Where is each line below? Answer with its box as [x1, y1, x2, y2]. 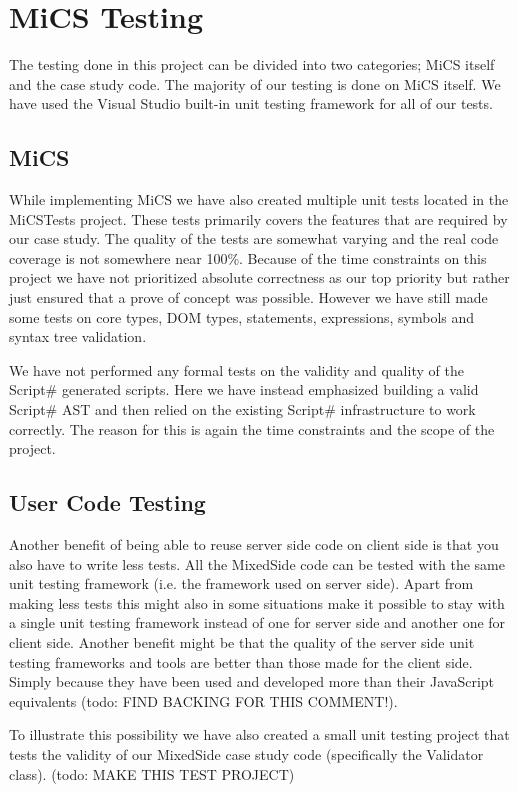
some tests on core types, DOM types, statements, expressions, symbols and [9, 306, 475, 327]
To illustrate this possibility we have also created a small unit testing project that [9, 724, 510, 745]
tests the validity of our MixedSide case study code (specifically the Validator [9, 743, 484, 764]
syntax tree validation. [9, 326, 147, 347]
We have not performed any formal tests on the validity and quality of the [9, 359, 464, 380]
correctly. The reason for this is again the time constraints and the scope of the [9, 418, 495, 439]
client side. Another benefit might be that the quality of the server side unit [9, 632, 475, 652]
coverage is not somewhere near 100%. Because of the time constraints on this [9, 247, 487, 268]
